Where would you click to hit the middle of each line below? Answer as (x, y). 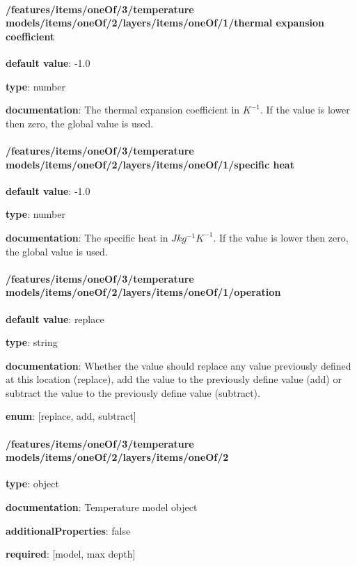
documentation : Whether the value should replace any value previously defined (178, 365)
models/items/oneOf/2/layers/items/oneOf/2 (117, 457)
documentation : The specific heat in (87, 237)
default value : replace (55, 319)
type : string (32, 342)
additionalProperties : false (68, 530)
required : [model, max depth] (71, 554)
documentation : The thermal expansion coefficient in (123, 110)
